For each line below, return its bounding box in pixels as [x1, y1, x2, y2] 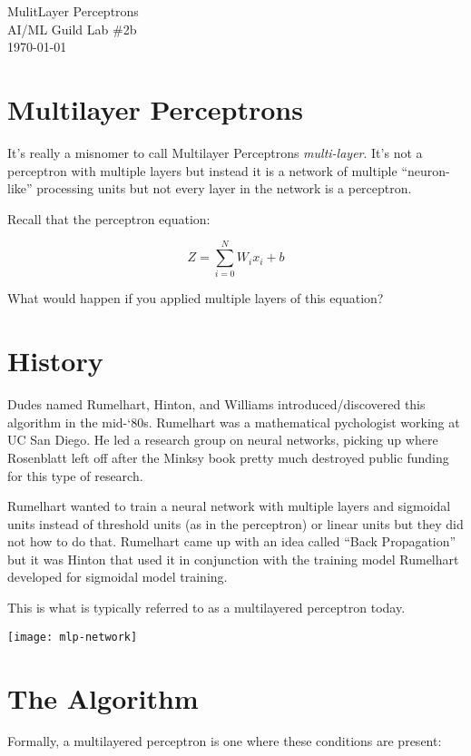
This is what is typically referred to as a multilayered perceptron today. [7, 598, 406, 617]
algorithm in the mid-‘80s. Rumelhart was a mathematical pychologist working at [7, 412, 460, 431]
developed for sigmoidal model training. [7, 567, 228, 586]
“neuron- [401, 161, 450, 180]
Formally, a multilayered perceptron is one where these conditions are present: [7, 731, 442, 751]
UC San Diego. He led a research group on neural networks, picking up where [7, 430, 438, 449]
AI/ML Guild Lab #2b [7, 19, 137, 38]
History [7, 342, 103, 379]
